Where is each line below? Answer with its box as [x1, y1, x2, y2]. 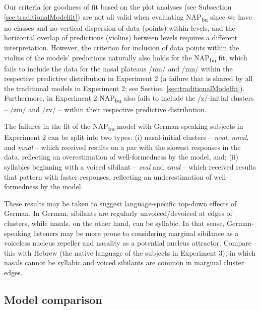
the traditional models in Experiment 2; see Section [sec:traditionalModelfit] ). [4, 83, 245, 93]
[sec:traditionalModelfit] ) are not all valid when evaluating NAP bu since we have [4, 11, 252, 23]
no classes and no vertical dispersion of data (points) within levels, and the [4, 22, 235, 33]
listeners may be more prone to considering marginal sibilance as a [33, 227, 239, 238]
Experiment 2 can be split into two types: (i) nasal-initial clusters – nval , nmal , [4, 132, 249, 142]
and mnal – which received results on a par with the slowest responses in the [4, 141, 241, 152]
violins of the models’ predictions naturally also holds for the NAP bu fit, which [4, 52, 247, 64]
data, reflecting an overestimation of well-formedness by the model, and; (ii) [4, 151, 239, 162]
